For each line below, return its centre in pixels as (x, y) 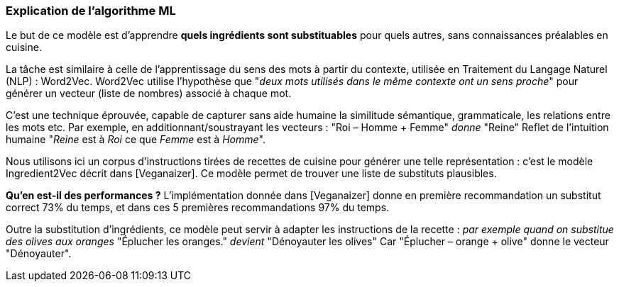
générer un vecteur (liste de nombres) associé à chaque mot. (149, 94)
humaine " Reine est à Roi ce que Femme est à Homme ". (136, 140)
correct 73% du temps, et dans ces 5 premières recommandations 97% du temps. (198, 208)
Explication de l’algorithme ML (91, 11)
